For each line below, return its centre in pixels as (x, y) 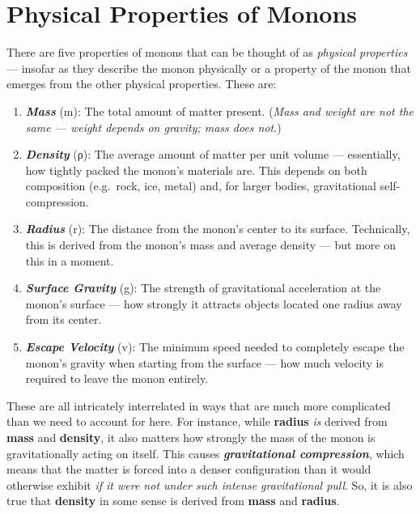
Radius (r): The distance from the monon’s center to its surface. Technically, (218, 229)
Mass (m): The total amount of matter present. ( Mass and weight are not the (219, 110)
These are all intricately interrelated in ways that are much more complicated (199, 405)
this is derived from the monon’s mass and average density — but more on (210, 245)
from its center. (64, 319)
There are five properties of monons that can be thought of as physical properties (207, 52)
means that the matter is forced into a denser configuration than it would (189, 469)
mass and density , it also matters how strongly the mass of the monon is (191, 437)
